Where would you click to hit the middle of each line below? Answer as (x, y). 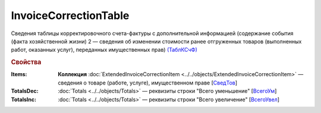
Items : (19, 74)
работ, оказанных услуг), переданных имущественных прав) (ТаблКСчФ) (104, 50)
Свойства (26, 62)
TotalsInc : (24, 99)
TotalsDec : (25, 91)
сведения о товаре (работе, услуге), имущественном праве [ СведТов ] (148, 83)
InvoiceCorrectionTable (70, 15)
